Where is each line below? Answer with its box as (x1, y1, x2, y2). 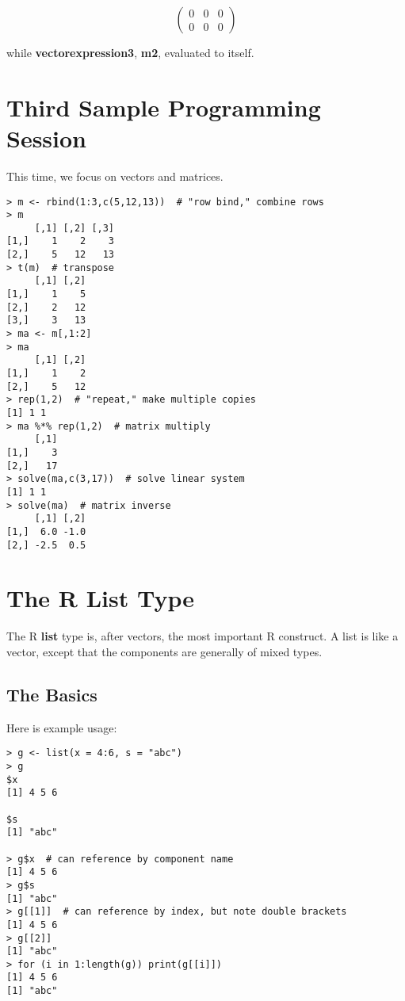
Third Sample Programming (6, 90, 321, 123)
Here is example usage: (6, 719, 117, 735)
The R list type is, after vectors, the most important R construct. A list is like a (6, 628, 399, 644)
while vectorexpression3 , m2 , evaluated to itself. (6, 44, 254, 60)
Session (6, 121, 86, 154)
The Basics (6, 682, 97, 706)
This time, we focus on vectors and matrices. (6, 167, 224, 184)
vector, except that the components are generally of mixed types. (6, 643, 323, 659)
